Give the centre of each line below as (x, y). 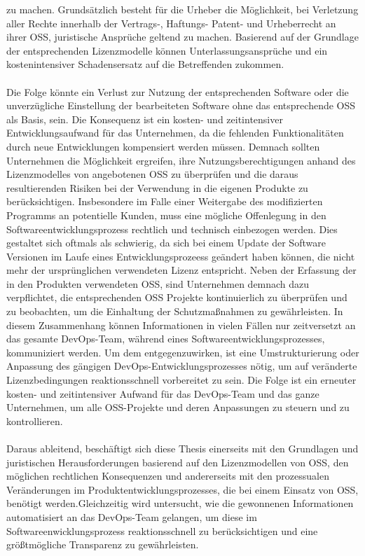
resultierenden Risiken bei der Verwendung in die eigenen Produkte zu (157, 187)
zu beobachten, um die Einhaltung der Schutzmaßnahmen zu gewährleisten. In (175, 311)
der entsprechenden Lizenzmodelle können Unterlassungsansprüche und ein (167, 50)
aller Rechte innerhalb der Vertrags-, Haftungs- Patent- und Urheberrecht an (171, 23)
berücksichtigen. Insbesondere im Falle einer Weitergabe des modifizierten (165, 201)
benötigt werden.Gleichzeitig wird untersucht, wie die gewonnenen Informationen (180, 503)
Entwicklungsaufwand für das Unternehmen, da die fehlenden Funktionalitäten (175, 133)
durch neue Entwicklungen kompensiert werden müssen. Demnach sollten (163, 146)
